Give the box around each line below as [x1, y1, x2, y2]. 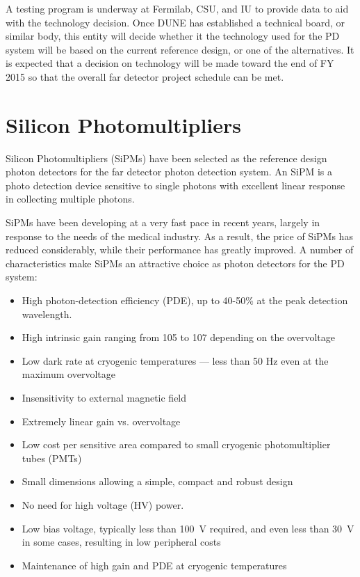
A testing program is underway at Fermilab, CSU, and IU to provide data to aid [6, 1, 349, 15]
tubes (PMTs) [22, 450, 82, 465]
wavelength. [22, 306, 72, 321]
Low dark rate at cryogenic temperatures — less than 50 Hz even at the [22, 353, 329, 367]
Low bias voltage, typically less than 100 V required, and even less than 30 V [22, 521, 354, 535]
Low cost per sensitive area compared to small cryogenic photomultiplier [22, 437, 331, 452]
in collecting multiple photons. [6, 191, 135, 206]
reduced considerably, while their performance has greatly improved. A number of [6, 242, 354, 257]
